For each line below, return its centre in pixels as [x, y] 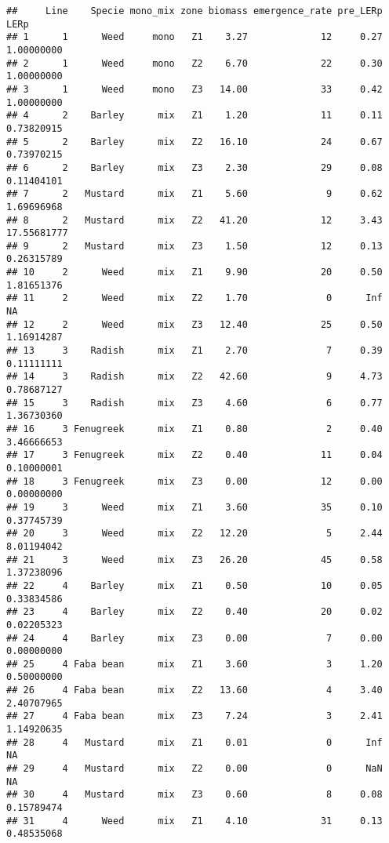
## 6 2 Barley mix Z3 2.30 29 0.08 [194, 167]
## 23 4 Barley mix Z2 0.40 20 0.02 [194, 612]
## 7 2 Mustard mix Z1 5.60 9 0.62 [194, 194]
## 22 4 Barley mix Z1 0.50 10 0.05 [194, 585]
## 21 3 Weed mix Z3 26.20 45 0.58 [194, 560]
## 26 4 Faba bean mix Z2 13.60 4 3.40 [194, 690]
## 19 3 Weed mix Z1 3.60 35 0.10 [194, 507]
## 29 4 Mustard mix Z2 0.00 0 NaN [194, 769]
